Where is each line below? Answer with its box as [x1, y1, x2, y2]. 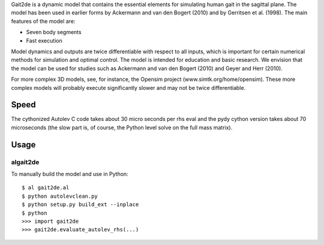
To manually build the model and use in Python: [11, 170, 128, 177]
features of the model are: [11, 17, 76, 25]
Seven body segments [26, 29, 82, 36]
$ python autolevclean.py [22, 192, 98, 199]
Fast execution [26, 37, 62, 44]
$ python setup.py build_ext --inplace [22, 201, 139, 208]
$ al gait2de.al [22, 184, 70, 191]
